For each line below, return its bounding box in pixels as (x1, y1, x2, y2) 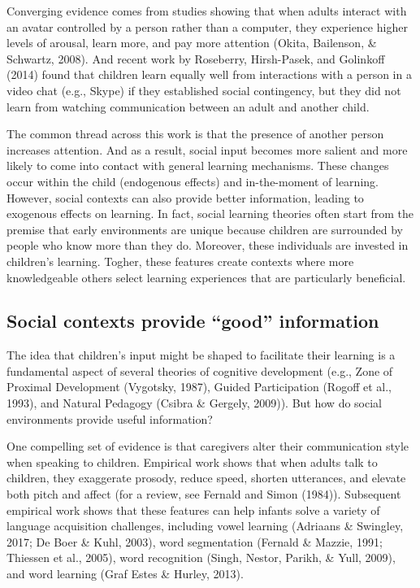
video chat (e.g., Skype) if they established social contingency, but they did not (6, 81, 401, 98)
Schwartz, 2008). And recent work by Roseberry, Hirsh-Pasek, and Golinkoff (6, 50, 385, 67)
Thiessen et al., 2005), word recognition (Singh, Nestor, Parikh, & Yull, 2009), (6, 549, 396, 566)
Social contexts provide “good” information (6, 308, 379, 333)
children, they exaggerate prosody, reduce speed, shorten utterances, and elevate (6, 469, 406, 486)
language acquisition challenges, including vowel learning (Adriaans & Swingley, (6, 517, 404, 534)
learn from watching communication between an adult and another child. (6, 98, 370, 115)
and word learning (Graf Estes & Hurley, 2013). (6, 565, 244, 582)
